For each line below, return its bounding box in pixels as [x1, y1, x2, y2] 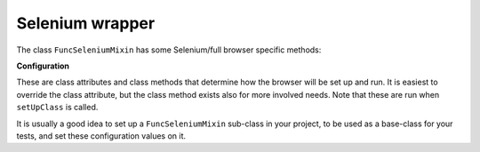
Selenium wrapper [16, 13, 156, 33]
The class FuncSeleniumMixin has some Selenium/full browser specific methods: [16, 44, 322, 55]
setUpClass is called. [16, 102, 99, 113]
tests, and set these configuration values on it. [16, 130, 187, 141]
